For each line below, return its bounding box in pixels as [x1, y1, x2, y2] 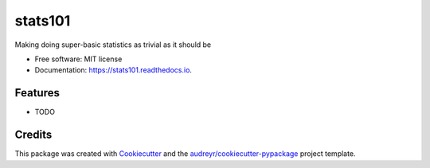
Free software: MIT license [34, 54, 123, 64]
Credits [14, 128, 53, 142]
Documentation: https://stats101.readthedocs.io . [34, 65, 193, 75]
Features [14, 86, 60, 100]
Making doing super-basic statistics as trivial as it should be [14, 40, 212, 49]
